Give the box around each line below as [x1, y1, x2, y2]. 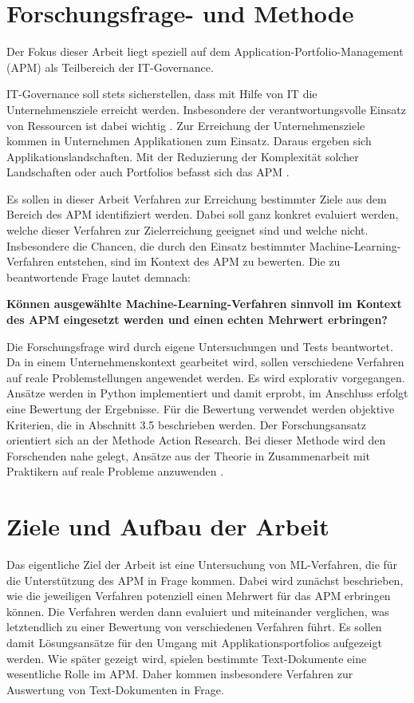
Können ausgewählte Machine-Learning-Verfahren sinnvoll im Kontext [6, 295, 402, 312]
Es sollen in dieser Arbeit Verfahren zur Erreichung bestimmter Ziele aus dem [6, 190, 387, 207]
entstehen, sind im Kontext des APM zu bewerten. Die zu [57, 253, 341, 270]
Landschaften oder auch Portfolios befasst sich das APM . [6, 164, 290, 180]
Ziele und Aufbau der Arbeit [6, 510, 329, 543]
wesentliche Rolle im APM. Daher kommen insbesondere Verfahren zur [6, 665, 353, 682]
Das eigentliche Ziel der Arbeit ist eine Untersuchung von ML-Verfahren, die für [6, 556, 398, 573]
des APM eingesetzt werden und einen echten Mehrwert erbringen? [6, 311, 388, 328]
